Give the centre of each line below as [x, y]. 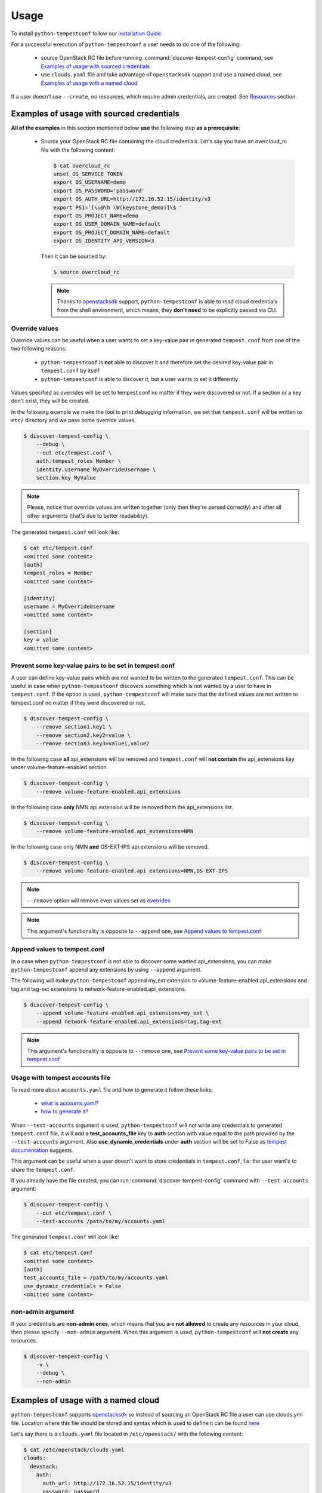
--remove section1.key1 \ [74, 727]
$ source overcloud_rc [86, 272]
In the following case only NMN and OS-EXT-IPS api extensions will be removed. [110, 847]
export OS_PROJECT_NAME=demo [96, 216]
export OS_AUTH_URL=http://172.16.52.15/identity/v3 [132, 199]
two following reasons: [39, 349]
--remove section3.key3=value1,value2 [93, 743]
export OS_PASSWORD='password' [99, 191]
